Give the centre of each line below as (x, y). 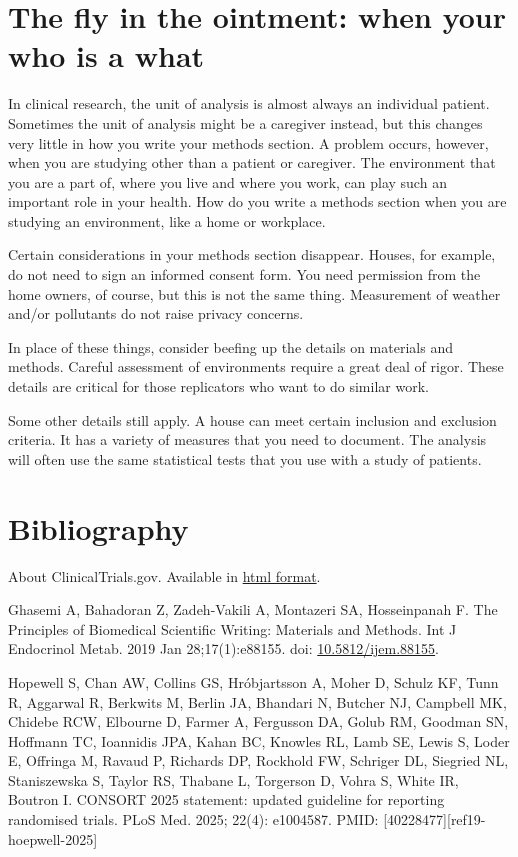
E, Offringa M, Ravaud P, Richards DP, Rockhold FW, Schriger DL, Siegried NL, (258, 760)
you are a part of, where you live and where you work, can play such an (227, 181)
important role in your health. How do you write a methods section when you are (257, 201)
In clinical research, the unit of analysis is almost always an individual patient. (249, 103)
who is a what (106, 55)
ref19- (468, 819)
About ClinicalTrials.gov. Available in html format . (164, 575)
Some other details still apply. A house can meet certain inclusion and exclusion (252, 419)
